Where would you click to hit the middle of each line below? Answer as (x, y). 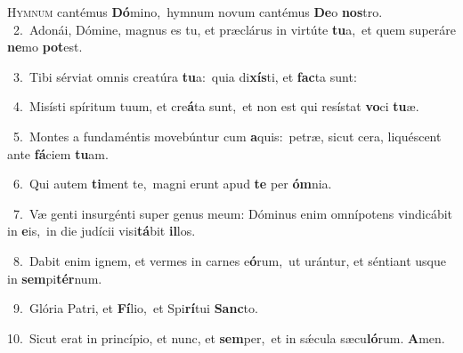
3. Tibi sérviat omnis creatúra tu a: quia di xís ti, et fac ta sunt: (185, 76)
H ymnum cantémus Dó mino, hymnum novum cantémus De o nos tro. (195, 12)
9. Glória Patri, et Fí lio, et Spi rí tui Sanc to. (135, 308)
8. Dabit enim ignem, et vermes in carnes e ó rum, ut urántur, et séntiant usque (229, 260)
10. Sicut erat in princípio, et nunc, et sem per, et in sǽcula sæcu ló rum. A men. (226, 337)
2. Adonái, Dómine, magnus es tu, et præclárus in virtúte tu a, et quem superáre (234, 29)
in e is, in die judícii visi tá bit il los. (102, 231)
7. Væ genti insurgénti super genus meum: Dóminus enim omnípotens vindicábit (233, 213)
